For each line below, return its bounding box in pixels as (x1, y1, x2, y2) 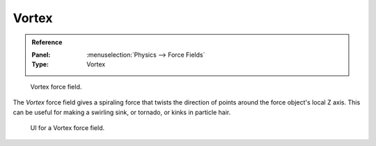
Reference (31, 38, 63, 46)
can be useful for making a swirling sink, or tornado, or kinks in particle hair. (13, 108, 231, 116)
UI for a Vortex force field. (30, 123, 105, 131)
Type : (31, 60, 49, 69)
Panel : (31, 51, 51, 59)
